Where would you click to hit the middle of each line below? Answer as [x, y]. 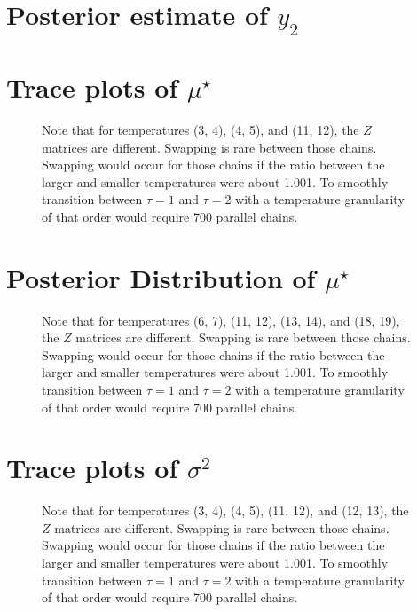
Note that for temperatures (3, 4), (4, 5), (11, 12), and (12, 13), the [225, 510]
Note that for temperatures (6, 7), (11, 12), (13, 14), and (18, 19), [221, 320]
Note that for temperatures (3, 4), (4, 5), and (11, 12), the [201, 129]
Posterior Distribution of [161, 277]
